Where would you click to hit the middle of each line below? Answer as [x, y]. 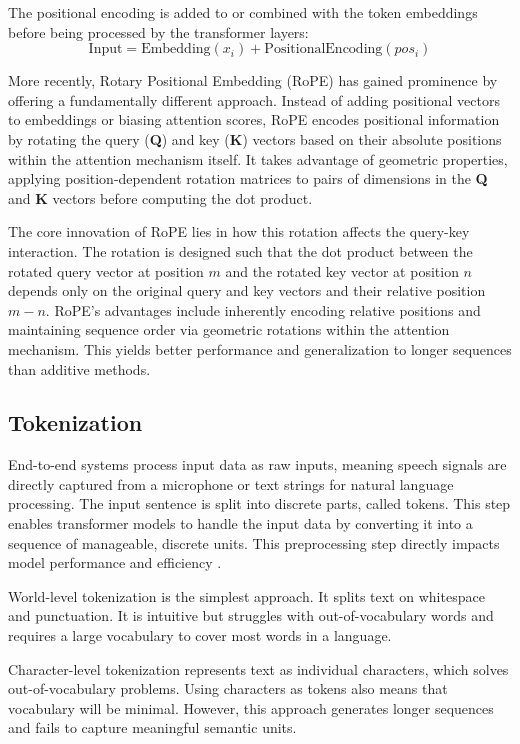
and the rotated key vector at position [342, 270]
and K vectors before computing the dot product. [160, 197]
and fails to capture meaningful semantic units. [152, 727]
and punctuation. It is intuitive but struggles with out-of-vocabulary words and [251, 615]
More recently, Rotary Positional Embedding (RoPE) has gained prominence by [253, 80]
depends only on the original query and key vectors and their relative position [247, 290]
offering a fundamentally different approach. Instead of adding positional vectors [254, 99]
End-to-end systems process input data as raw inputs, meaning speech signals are [257, 464]
